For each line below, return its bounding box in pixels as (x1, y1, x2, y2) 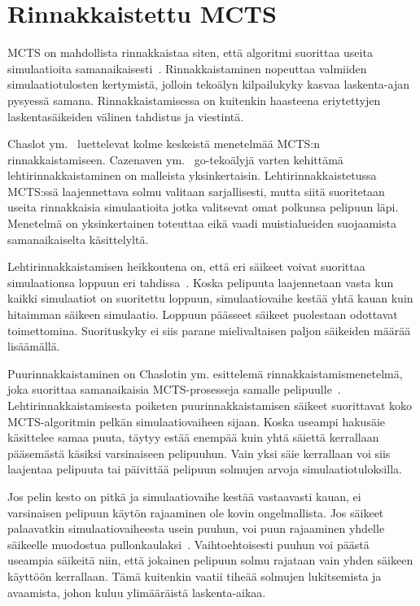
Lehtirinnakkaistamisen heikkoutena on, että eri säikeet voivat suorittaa (7, 258, 365, 275)
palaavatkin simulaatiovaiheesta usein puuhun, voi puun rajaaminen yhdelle (7, 520, 385, 537)
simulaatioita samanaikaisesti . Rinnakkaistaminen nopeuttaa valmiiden (7, 59, 367, 76)
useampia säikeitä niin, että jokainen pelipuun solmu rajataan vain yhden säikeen (7, 552, 413, 569)
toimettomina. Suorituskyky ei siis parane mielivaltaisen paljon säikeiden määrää (7, 321, 411, 338)
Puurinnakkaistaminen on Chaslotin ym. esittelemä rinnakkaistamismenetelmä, (7, 364, 403, 381)
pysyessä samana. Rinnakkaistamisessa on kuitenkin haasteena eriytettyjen (7, 91, 381, 108)
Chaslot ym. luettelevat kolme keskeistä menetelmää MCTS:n (7, 135, 321, 152)
